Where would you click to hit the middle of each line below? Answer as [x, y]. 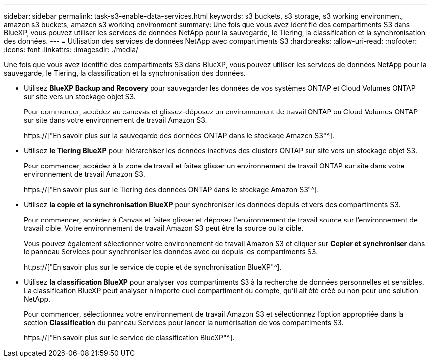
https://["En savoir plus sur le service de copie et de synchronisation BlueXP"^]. [153, 267]
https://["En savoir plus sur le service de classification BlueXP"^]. [129, 338]
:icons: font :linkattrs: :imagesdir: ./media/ [71, 49]
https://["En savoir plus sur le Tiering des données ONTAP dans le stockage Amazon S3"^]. [171, 189]
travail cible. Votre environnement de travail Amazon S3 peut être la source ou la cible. [164, 228]
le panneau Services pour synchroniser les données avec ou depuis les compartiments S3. [171, 252]
